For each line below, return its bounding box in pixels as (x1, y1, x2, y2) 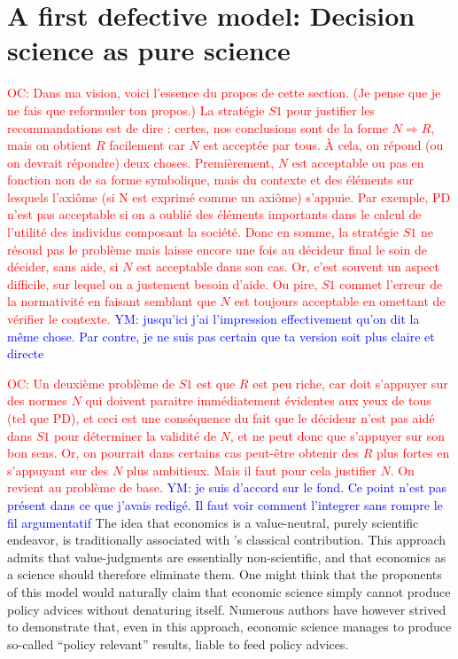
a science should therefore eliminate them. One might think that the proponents (7, 565, 442, 584)
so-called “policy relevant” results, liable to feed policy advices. (7, 634, 349, 653)
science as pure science (7, 32, 291, 68)
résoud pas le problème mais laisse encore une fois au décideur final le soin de (7, 239, 427, 258)
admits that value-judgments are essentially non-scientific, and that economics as (7, 547, 446, 566)
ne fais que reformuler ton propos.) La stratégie (7, 100, 265, 119)
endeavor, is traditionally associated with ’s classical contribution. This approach (7, 530, 446, 549)
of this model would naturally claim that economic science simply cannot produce (7, 582, 451, 600)
